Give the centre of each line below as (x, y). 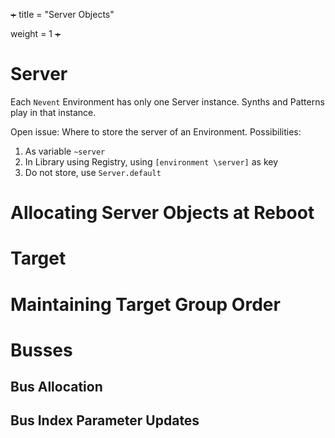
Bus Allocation (56, 387)
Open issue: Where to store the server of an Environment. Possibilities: (156, 131)
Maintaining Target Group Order (145, 304)
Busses (41, 350)
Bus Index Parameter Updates (105, 420)
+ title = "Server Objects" (62, 14)
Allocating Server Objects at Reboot (162, 213)
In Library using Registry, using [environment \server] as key (151, 161)
